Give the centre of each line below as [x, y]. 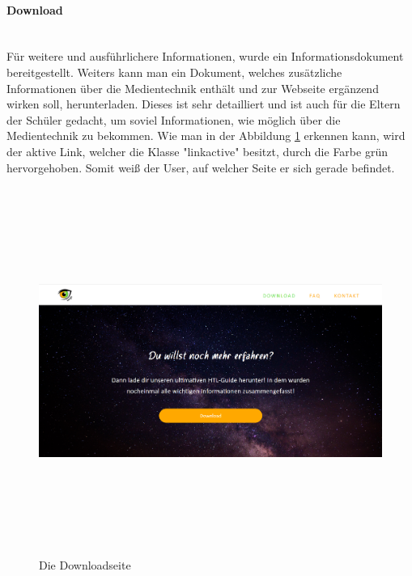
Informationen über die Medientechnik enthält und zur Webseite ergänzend [193, 88]
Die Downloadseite [85, 565]
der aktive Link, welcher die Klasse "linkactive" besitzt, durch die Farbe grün [197, 151]
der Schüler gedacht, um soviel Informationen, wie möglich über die [174, 119]
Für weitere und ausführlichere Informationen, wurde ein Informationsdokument [205, 56]
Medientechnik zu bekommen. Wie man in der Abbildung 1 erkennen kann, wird [206, 136]
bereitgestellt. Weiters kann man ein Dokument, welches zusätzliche [174, 72]
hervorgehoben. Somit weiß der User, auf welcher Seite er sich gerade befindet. [201, 167]
